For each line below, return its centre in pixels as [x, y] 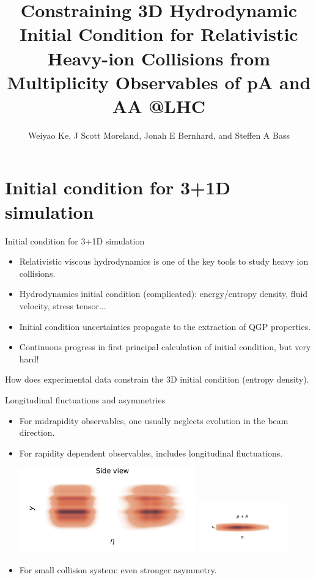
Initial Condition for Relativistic [159, 34]
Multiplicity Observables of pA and [159, 82]
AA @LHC [159, 105]
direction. [37, 432]
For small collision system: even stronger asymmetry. [118, 569]
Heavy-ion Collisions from [159, 58]
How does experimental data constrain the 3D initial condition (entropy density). [157, 379]
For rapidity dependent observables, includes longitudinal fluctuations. [151, 453]
